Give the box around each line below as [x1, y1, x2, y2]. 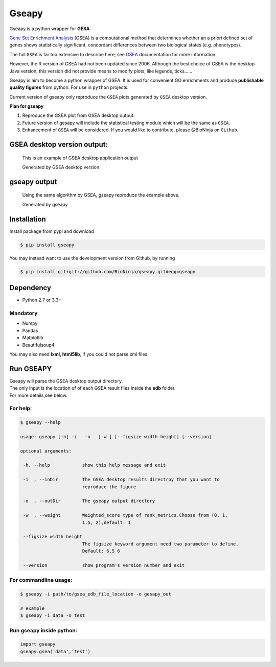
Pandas [22, 327, 38, 334]
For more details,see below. [9, 392, 67, 398]
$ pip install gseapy [20, 242, 75, 248]
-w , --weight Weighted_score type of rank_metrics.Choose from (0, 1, [23, 512, 228, 518]
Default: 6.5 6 [82, 548, 120, 554]
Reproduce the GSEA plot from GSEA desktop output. [22, 112, 135, 118]
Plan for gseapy [9, 103, 44, 109]
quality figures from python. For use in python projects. [9, 84, 129, 90]
